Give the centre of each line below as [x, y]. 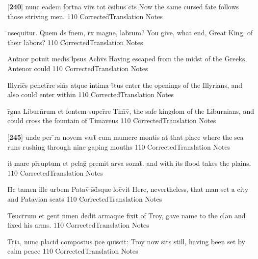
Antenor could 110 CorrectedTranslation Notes [78, 68]
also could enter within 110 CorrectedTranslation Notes [91, 94]
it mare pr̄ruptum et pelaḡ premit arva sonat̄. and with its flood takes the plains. [129, 163]
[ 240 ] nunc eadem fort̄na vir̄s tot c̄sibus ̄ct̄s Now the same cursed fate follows [123, 6]
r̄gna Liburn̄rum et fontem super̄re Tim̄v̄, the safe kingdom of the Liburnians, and [131, 111]
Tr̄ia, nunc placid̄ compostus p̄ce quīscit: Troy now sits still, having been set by [126, 241]
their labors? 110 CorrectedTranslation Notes [75, 42]
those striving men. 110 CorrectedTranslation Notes [85, 16]
